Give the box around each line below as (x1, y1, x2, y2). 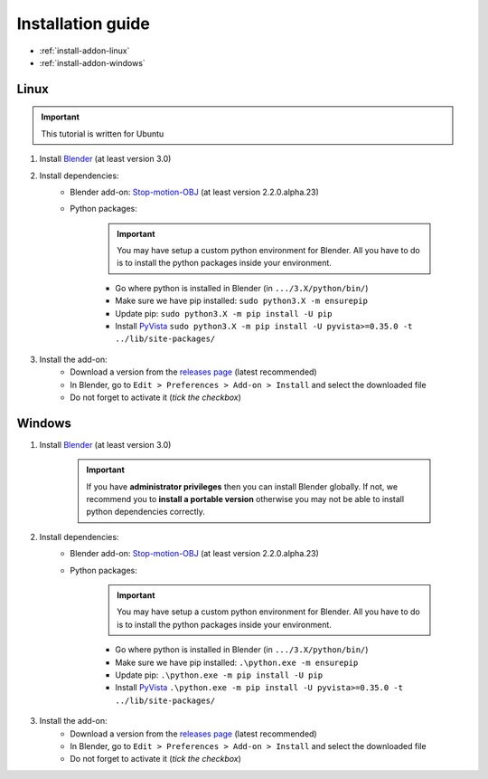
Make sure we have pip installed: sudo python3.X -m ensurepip (115, 295, 368, 307)
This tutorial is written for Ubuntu (41, 128, 164, 139)
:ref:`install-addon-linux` (39, 45, 130, 56)
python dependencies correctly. (86, 507, 205, 518)
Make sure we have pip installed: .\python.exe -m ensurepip (115, 657, 359, 668)
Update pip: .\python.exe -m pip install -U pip (115, 670, 324, 680)
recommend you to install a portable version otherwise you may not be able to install (86, 494, 405, 505)
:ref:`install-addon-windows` (39, 57, 146, 68)
